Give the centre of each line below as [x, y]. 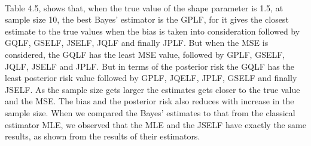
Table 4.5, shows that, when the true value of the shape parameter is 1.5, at [144, 7]
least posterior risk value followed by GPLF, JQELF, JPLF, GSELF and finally [151, 78]
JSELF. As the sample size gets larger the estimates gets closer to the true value [153, 89]
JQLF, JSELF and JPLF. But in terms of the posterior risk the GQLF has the [150, 66]
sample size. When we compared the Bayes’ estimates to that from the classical [150, 112]
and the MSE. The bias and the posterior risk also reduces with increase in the [150, 101]
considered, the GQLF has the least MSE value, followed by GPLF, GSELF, [145, 54]
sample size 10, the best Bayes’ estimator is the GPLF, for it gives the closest [147, 19]
